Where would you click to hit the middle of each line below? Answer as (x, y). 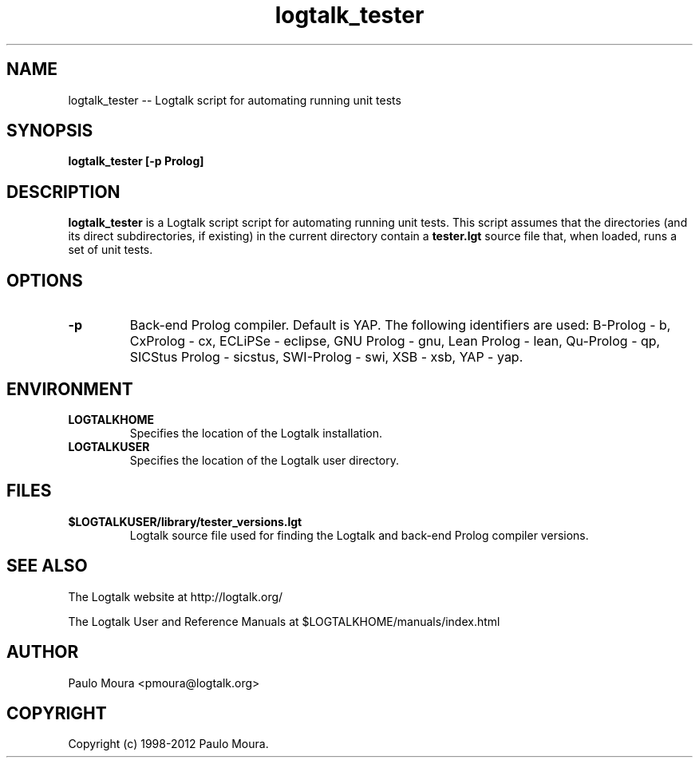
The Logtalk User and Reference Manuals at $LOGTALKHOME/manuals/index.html (284, 621)
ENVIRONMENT (70, 389)
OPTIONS (45, 280)
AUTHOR (43, 652)
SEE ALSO (47, 566)
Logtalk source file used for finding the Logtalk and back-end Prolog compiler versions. (359, 535)
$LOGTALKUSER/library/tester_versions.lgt (185, 521)
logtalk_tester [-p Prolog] (136, 161)
